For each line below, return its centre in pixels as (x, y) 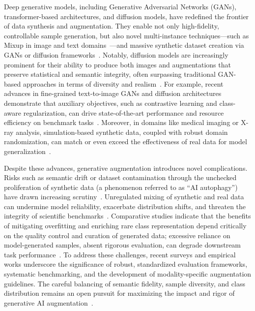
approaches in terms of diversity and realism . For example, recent (123, 83)
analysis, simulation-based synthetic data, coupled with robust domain (122, 132)
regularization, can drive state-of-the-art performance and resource (124, 112)
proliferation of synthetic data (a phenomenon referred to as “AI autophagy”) (121, 187)
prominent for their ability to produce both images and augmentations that (117, 64)
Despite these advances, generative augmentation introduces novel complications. (126, 168)
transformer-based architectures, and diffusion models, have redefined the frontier (127, 16)
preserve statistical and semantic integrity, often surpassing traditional (110, 74)
